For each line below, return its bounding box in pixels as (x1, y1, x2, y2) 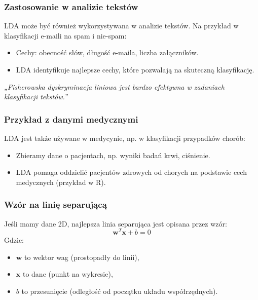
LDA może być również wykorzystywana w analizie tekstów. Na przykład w (4, 20, 239, 31)
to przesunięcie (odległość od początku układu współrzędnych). (21, 286, 218, 296)
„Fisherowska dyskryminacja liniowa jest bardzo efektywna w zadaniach (4, 81, 225, 92)
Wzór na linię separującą (4, 198, 107, 211)
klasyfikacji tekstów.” (4, 91, 67, 102)
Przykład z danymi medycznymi (4, 113, 138, 125)
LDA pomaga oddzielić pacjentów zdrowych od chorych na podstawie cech (16, 167, 247, 177)
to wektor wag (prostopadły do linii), (24, 251, 139, 262)
